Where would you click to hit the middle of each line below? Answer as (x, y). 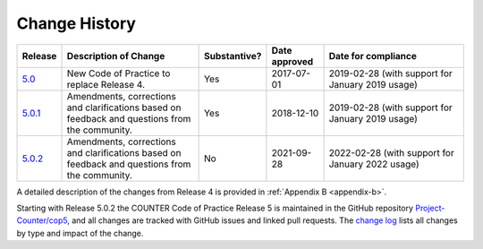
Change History (76, 23)
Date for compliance (373, 56)
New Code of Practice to (119, 73)
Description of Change (116, 56)
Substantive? (233, 56)
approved (292, 61)
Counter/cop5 (42, 220)
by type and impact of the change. (80, 233)
